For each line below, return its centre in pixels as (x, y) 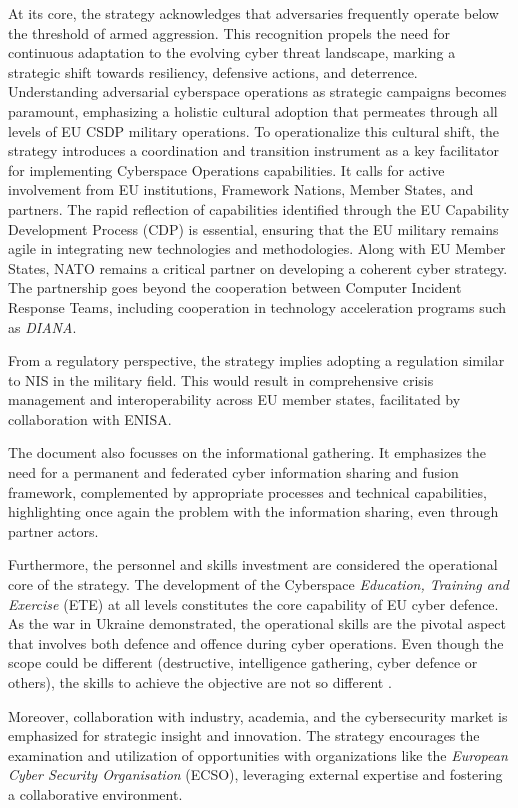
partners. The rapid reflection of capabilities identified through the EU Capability (259, 208)
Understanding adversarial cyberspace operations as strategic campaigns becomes (257, 91)
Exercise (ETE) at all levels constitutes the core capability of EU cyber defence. (253, 603)
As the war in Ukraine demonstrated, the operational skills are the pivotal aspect (257, 623)
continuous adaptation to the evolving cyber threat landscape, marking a (232, 52)
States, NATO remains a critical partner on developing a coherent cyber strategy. (258, 267)
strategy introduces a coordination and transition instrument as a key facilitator (254, 150)
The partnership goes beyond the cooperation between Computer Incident (235, 287)
